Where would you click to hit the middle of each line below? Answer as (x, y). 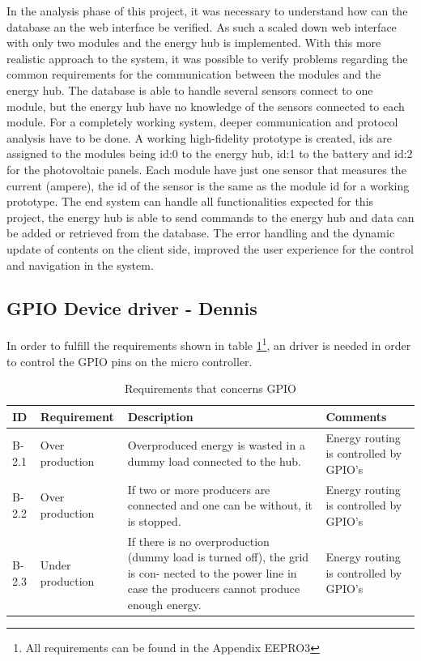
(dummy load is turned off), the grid (218, 557)
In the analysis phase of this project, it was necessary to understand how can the (207, 11)
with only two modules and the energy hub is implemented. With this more (194, 43)
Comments (356, 416)
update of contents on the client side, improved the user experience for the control (210, 248)
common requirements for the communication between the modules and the (194, 74)
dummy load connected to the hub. (214, 461)
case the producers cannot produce (214, 589)
